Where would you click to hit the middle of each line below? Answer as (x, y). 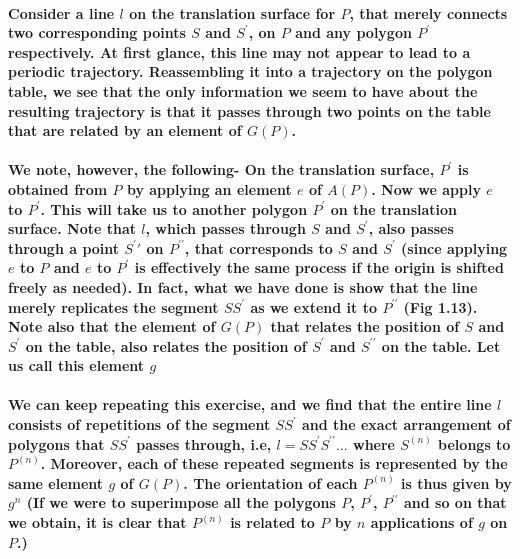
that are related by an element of (125, 130)
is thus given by (456, 482)
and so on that (455, 502)
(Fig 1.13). (440, 306)
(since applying (454, 247)
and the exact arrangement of (406, 424)
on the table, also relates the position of (166, 345)
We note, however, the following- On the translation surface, (221, 169)
